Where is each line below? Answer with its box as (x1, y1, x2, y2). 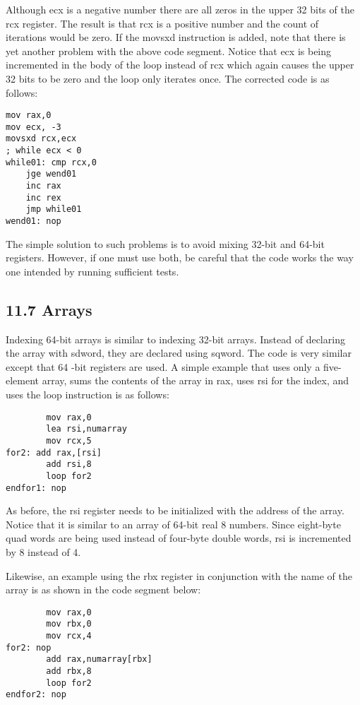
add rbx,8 (46, 666, 92, 677)
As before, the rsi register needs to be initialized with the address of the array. (6, 503, 344, 518)
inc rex (25, 192, 61, 203)
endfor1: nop (6, 482, 66, 493)
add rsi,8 (46, 459, 92, 470)
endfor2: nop (6, 689, 66, 700)
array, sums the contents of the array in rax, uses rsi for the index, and (42, 373, 349, 388)
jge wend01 (25, 169, 77, 179)
